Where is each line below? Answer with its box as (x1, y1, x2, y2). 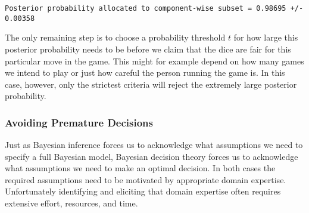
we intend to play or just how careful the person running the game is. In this (5, 66, 285, 79)
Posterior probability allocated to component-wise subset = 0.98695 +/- (5, 4, 304, 13)
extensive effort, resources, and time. (5, 197, 138, 209)
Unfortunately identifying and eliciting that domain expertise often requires (5, 185, 281, 197)
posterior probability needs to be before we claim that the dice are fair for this (5, 42, 291, 55)
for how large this (233, 31, 298, 44)
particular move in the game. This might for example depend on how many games (5, 54, 304, 67)
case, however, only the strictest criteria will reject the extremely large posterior (5, 78, 297, 90)
